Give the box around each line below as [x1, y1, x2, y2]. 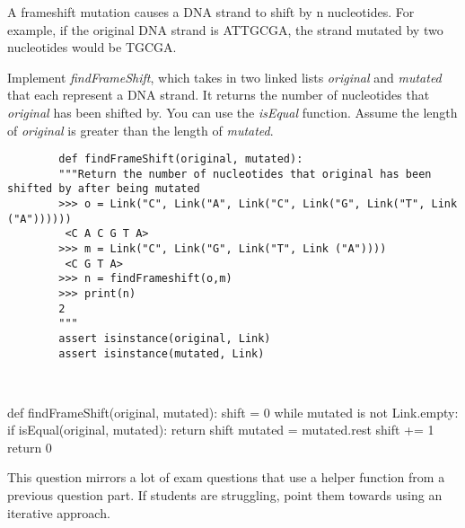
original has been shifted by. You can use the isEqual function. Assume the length [7, 102, 458, 121]
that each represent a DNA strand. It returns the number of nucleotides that [7, 85, 430, 104]
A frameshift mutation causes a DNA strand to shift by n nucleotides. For [7, 3, 415, 21]
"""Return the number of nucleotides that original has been [58, 167, 432, 180]
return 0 [7, 437, 52, 456]
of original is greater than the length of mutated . [7, 120, 274, 139]
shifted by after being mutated [7, 182, 200, 196]
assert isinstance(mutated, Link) [58, 347, 265, 360]
